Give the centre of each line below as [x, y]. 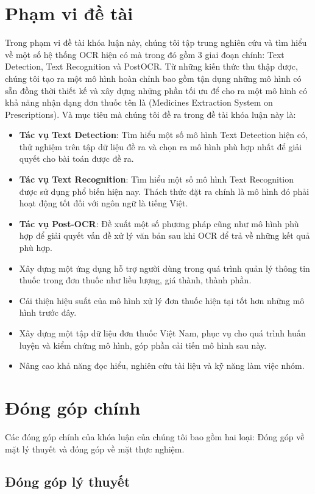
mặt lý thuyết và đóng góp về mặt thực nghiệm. [95, 449]
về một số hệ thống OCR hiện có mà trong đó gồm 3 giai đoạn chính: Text [145, 54]
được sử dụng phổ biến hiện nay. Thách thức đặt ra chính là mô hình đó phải [164, 191]
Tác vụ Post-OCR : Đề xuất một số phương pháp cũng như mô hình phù [159, 223]
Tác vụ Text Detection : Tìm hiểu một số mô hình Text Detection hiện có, [163, 135]
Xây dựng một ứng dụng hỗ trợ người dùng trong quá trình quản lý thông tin [165, 268]
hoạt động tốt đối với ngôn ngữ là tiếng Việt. [104, 203]
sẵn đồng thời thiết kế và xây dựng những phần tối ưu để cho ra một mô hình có [156, 90]
